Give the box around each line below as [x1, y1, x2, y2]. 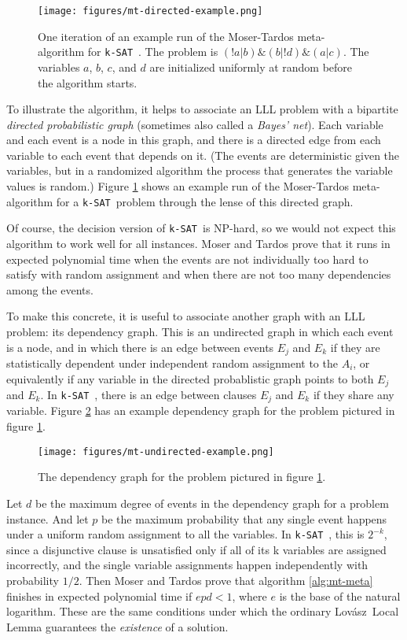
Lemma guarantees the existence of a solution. [6, 618, 229, 634]
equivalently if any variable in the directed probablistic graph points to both [6, 370, 374, 387]
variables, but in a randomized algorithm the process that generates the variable [6, 162, 393, 179]
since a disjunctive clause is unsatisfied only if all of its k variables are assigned [6, 541, 387, 557]
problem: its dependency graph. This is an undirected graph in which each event [6, 323, 394, 339]
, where [232, 587, 267, 604]
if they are [330, 338, 380, 355]
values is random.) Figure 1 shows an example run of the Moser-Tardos [6, 178, 350, 194]
